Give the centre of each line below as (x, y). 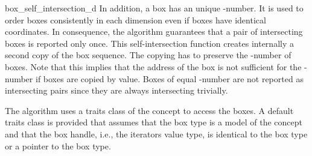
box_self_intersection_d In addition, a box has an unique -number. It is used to (154, 8)
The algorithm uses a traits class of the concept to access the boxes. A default (149, 110)
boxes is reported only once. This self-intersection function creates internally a (149, 43)
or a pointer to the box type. (58, 145)
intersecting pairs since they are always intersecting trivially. (116, 90)
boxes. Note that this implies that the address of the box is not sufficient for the (153, 66)
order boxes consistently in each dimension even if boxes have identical (135, 19)
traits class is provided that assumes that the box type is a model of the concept (154, 122)
